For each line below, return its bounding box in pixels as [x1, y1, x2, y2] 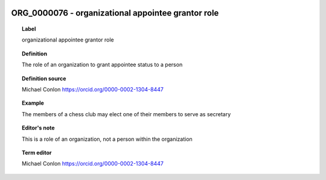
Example [22, 99, 45, 107]
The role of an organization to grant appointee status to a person [22, 61, 183, 69]
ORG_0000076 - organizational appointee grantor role [11, 8, 219, 18]
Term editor [22, 149, 52, 156]
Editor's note [22, 124, 55, 132]
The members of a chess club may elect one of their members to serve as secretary [22, 110, 231, 117]
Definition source [22, 75, 66, 82]
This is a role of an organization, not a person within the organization [22, 135, 193, 143]
